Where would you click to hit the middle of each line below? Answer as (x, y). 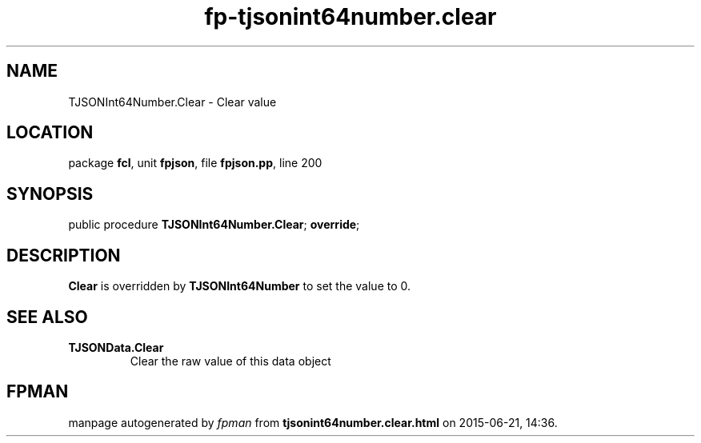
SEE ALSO (47, 317)
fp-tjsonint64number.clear (350, 17)
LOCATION (50, 133)
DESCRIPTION (64, 255)
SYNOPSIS (50, 194)
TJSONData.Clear (116, 347)
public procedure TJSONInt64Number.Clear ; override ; (214, 225)
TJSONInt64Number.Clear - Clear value (172, 102)
